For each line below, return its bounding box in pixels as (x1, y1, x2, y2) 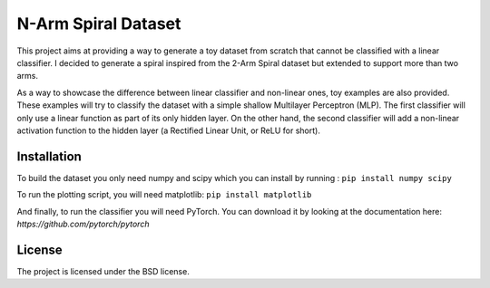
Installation (16, 149, 82, 164)
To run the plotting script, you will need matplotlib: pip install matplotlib (16, 189, 312, 200)
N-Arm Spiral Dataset (16, 14, 181, 34)
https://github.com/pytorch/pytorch (16, 218, 150, 229)
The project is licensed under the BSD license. (16, 265, 190, 276)
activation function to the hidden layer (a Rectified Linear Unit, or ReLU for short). (16, 125, 321, 136)
